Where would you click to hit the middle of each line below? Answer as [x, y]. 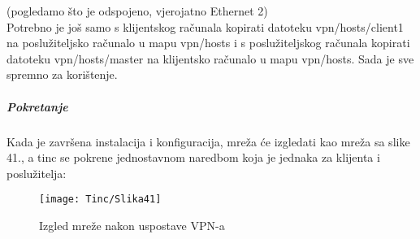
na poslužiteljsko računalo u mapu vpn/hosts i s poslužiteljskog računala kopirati [208, 43]
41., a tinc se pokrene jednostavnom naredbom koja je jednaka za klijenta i [193, 157]
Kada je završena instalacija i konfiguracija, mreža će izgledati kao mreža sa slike [208, 141]
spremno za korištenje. [62, 74]
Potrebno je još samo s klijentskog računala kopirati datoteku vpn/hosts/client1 [205, 26]
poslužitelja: [37, 173]
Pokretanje [37, 106]
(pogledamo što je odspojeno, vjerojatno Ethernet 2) [137, 11]
